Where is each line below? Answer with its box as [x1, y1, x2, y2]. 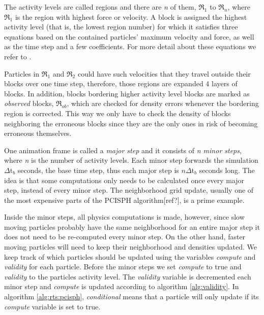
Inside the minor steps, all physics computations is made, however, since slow [4, 212, 245, 222]
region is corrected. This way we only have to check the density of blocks [4, 108, 231, 118]
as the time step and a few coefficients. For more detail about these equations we [4, 41, 256, 52]
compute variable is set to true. [4, 301, 101, 311]
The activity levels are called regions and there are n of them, [4, 2, 196, 12]
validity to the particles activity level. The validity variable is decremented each [4, 271, 251, 282]
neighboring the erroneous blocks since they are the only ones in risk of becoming [4, 118, 258, 128]
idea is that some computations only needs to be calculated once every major [4, 174, 245, 185]
